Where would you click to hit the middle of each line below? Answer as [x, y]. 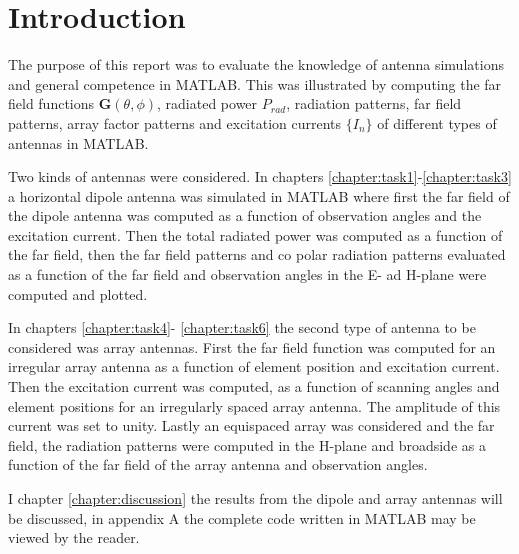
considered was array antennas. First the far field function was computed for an [252, 346]
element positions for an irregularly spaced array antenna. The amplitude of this [254, 405]
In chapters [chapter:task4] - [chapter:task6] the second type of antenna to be [242, 327]
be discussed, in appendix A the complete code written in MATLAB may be [242, 517]
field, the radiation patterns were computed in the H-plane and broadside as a [247, 444]
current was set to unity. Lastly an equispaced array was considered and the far [251, 425]
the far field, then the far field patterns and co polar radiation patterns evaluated [257, 254]
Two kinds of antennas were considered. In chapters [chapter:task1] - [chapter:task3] [260, 176]
